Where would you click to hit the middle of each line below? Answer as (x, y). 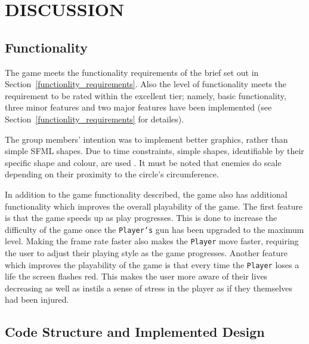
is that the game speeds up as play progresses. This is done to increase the (141, 218)
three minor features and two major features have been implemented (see (138, 107)
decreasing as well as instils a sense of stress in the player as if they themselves (149, 288)
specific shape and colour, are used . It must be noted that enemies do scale (143, 162)
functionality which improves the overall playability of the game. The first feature (154, 206)
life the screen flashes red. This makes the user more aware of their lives (136, 276)
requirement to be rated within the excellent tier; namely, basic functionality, (146, 95)
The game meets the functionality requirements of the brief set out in (132, 72)
